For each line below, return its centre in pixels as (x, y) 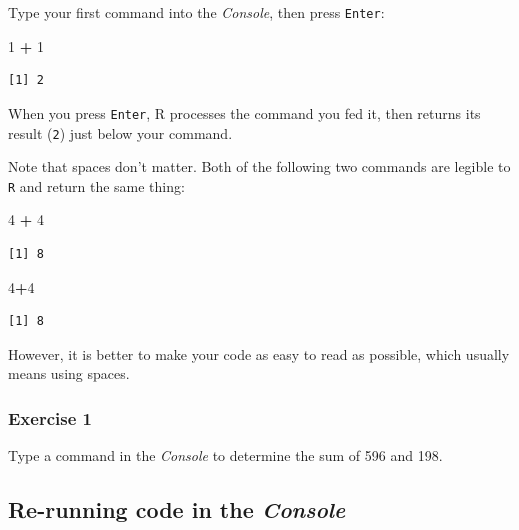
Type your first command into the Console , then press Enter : (196, 12)
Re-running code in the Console (177, 509)
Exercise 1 (50, 417)
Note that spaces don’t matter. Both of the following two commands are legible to (259, 166)
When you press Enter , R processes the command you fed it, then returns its (244, 112)
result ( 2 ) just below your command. (120, 132)
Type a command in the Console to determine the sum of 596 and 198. (225, 455)
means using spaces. (69, 373)
